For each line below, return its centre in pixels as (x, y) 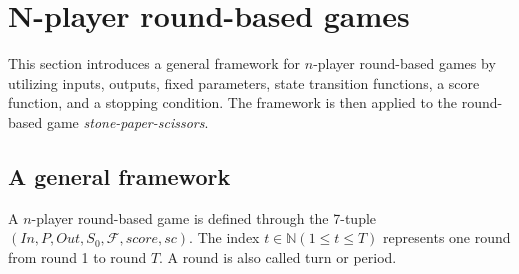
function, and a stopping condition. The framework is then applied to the (233, 102)
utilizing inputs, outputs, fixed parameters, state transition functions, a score (244, 82)
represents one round (447, 237)
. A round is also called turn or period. (278, 256)
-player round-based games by (404, 63)
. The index (224, 237)
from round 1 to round (77, 256)
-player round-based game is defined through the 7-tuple (204, 217)
